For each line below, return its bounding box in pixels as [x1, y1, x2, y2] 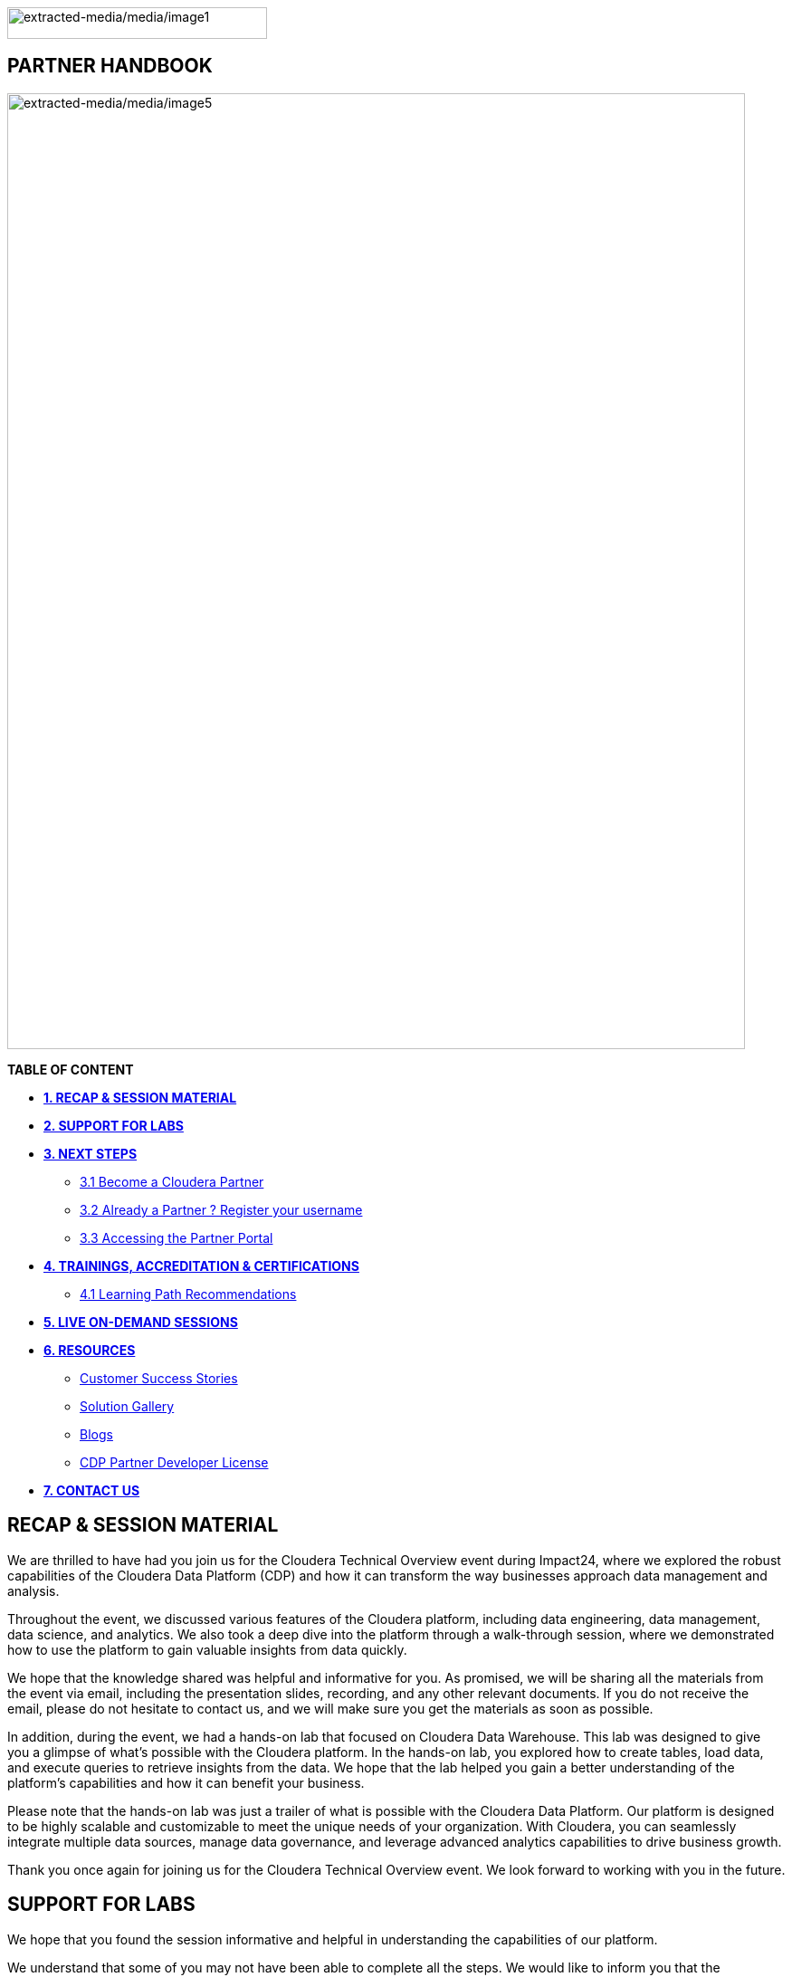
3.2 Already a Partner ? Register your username [80, 1201, 363, 1218]
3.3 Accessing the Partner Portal [80, 1229, 273, 1246]
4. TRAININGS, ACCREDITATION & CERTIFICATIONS [43, 1257, 359, 1274]
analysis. [7, 1582, 60, 1599]
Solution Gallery [80, 1398, 175, 1414]
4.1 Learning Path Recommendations [80, 1285, 297, 1302]
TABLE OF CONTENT [7, 1061, 134, 1077]
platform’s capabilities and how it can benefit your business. [7, 1774, 365, 1791]
